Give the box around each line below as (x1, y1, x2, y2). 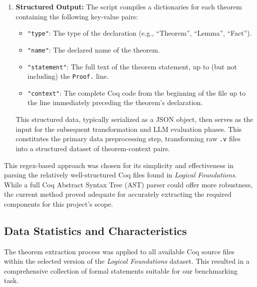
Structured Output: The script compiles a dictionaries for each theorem (15, 1, 242, 11)
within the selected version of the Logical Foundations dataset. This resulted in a (4, 256, 250, 266)
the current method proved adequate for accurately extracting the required (4, 189, 232, 199)
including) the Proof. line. (27, 71, 109, 81)
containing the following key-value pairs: (15, 11, 138, 21)
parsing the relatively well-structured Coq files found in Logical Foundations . (4, 170, 237, 180)
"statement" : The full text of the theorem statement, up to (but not (27, 61, 237, 71)
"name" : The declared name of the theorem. (27, 44, 160, 55)
